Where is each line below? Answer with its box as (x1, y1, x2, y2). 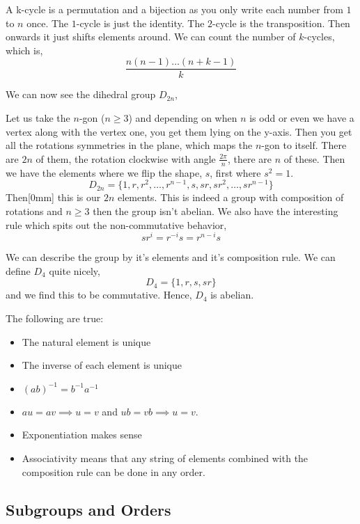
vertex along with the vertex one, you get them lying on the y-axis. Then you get (6, 124, 352, 138)
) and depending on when (128, 111, 237, 125)
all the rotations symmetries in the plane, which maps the (6, 138, 253, 152)
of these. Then (283, 151, 345, 166)
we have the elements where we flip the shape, (6, 165, 203, 180)
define (6, 263, 31, 278)
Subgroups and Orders (6, 498, 171, 520)
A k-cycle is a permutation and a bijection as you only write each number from (6, 2, 343, 16)
